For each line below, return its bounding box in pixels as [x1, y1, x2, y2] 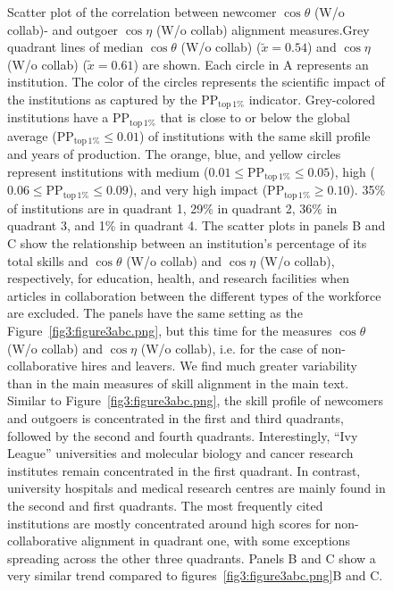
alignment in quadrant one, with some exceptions [80, 531, 351, 550]
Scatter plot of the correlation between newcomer [7, 3, 277, 21]
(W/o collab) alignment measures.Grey [155, 20, 370, 38]
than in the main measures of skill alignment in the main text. [7, 373, 349, 392]
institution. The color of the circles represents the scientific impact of [7, 72, 385, 91]
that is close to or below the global [160, 108, 350, 127]
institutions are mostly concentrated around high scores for [7, 513, 330, 532]
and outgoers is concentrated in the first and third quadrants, [7, 408, 344, 427]
